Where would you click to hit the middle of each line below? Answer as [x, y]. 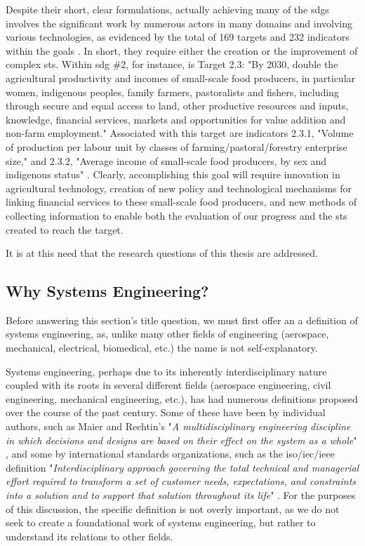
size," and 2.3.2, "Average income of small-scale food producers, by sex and [166, 160]
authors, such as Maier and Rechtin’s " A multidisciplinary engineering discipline [178, 426]
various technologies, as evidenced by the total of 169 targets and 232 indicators [178, 37]
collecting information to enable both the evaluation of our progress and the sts [177, 215]
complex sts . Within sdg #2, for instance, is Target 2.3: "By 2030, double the [172, 64]
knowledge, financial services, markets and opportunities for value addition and [176, 119]
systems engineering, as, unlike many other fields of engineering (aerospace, [167, 334]
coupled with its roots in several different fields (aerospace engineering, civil [168, 385]
